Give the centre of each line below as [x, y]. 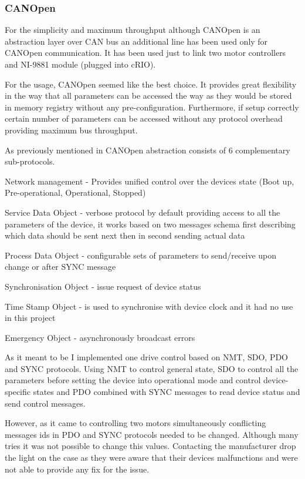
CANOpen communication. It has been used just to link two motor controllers [145, 53]
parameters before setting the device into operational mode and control [133, 380]
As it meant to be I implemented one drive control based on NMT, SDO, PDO [147, 357]
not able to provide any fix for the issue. [77, 469]
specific [18, 392]
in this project [30, 318]
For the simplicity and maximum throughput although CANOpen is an [133, 30]
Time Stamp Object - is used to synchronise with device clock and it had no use [149, 306]
